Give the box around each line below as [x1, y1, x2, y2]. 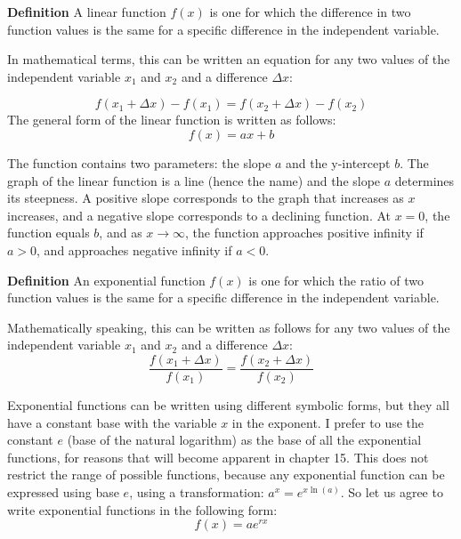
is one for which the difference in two [209, 3, 411, 20]
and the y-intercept [285, 153, 391, 172]
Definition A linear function [7, 3, 166, 20]
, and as [99, 223, 142, 242]
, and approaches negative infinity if [36, 240, 232, 259]
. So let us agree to [340, 482, 443, 501]
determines [394, 171, 455, 189]
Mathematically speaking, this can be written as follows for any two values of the [7, 318, 450, 336]
